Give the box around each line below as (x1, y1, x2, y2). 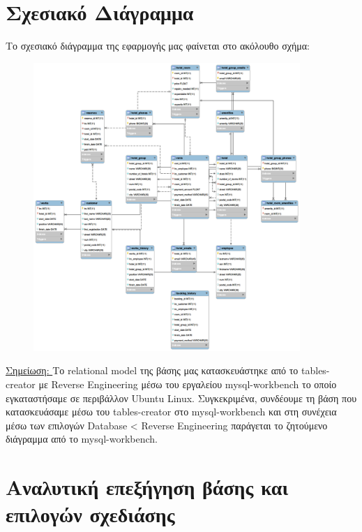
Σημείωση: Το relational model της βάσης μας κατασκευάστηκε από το (6, 363, 299, 378)
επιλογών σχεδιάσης (6, 500, 175, 529)
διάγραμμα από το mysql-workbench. (6, 431, 158, 446)
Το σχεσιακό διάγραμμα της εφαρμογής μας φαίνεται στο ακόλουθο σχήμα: (6, 38, 310, 53)
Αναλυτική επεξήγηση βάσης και (6, 473, 289, 501)
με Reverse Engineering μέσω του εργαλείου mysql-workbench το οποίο (38, 376, 337, 391)
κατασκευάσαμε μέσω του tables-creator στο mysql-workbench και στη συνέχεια (6, 404, 337, 419)
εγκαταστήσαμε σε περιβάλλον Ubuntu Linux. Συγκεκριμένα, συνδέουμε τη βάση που (6, 390, 357, 405)
